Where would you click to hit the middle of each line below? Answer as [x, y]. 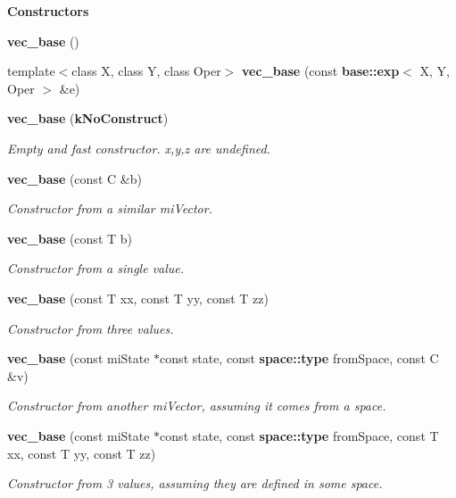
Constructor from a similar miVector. [110, 208]
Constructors [48, 11]
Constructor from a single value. [96, 268]
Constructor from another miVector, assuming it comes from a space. [197, 406]
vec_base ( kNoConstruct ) [88, 118]
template [31, 71]
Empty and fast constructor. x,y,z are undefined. [139, 148]
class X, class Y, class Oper [146, 71]
